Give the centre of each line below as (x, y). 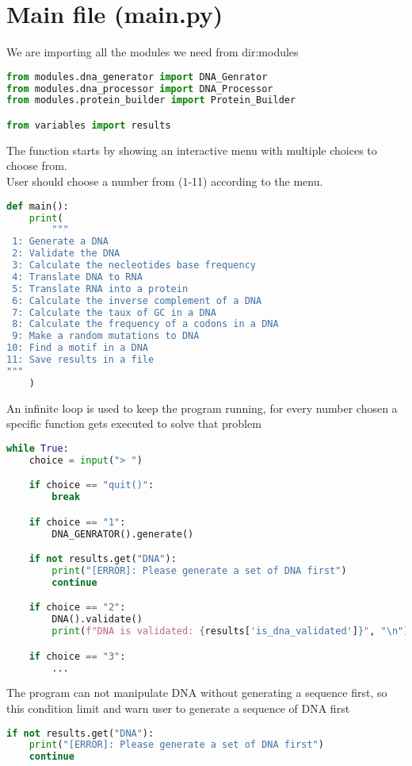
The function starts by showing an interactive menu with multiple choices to (192, 150)
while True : (38, 448)
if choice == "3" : (77, 656)
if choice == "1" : (77, 522)
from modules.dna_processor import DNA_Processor (140, 89)
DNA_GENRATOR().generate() (123, 534)
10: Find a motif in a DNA (77, 348)
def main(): (38, 206)
